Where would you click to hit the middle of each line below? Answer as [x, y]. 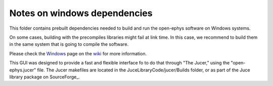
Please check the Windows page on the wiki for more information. [78, 53]
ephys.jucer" [23, 70]
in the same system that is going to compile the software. [69, 44]
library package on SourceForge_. [45, 77]
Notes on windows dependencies [81, 13]
